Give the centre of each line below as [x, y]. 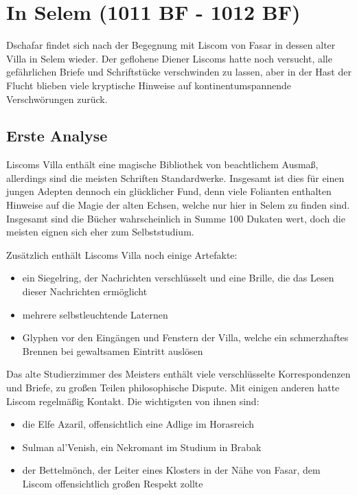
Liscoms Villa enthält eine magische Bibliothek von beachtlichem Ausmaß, [162, 164]
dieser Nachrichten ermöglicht [85, 291]
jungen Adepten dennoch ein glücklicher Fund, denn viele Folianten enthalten [169, 191]
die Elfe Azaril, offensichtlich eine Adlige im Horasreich [138, 424]
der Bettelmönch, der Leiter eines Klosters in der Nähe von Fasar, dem [171, 470]
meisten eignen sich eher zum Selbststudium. [100, 232]
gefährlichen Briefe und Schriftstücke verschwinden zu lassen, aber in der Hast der [179, 72]
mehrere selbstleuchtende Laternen [95, 314]
